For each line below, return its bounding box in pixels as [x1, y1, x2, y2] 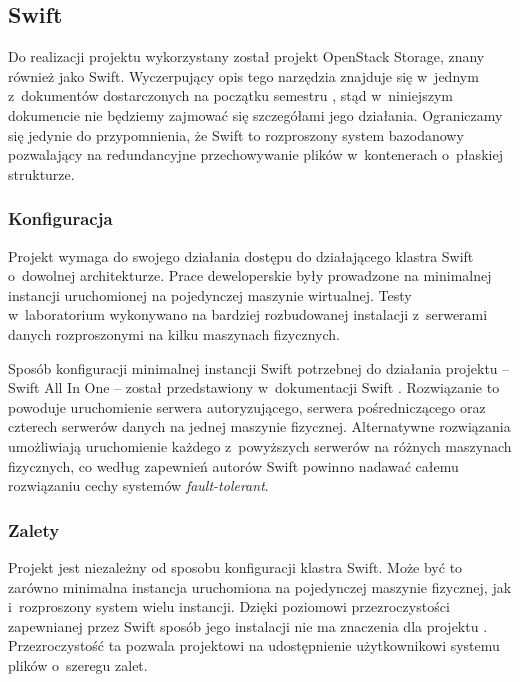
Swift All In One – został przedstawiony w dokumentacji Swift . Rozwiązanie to [8, 377, 500, 398]
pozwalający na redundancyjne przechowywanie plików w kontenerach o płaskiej [8, 144, 503, 165]
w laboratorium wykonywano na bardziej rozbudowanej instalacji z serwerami [8, 304, 488, 325]
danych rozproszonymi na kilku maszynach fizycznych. [8, 323, 340, 344]
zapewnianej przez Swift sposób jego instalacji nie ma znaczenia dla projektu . [8, 615, 488, 636]
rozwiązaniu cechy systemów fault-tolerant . [8, 475, 269, 496]
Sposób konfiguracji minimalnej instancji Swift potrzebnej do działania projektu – [8, 357, 510, 378]
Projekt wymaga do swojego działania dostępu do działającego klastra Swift [8, 245, 474, 266]
